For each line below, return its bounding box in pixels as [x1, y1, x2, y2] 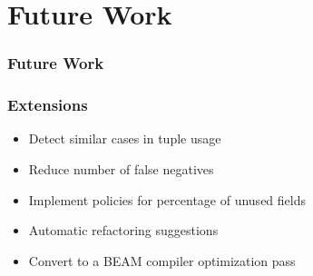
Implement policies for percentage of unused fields [28, 190, 306, 209]
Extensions [7, 94, 88, 116]
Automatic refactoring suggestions [28, 221, 219, 240]
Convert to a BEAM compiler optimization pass [28, 251, 296, 270]
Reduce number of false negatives [28, 160, 214, 179]
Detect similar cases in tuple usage [28, 129, 221, 148]
